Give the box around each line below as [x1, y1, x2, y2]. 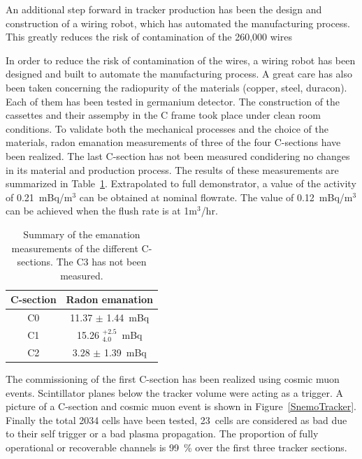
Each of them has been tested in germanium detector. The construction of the [6, 94, 340, 108]
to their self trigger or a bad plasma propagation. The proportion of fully [6, 426, 319, 441]
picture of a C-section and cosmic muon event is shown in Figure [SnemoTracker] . [6, 399, 356, 414]
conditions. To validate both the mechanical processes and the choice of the [6, 121, 328, 136]
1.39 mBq [103, 344, 147, 359]
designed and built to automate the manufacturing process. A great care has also [6, 66, 352, 81]
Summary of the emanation [23, 226, 140, 241]
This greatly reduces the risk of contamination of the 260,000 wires [6, 29, 292, 44]
